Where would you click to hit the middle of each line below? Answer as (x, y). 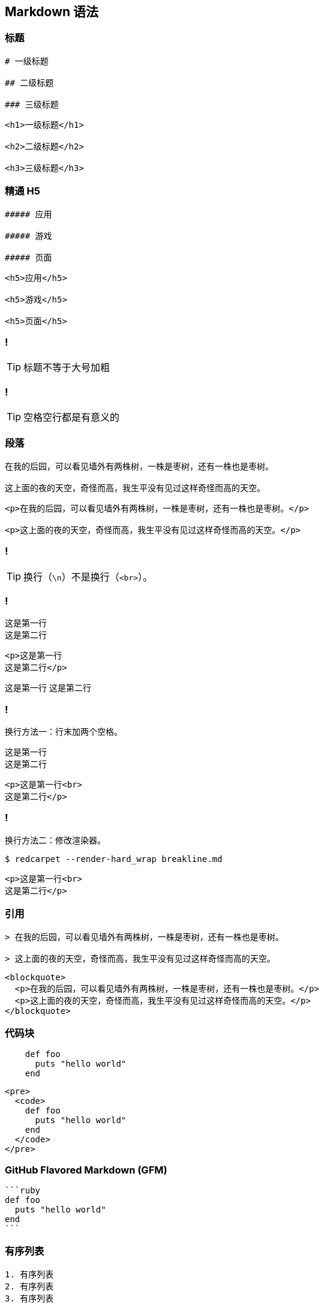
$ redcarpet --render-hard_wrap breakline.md (114, 859)
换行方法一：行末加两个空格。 (64, 732)
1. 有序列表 (29, 1274)
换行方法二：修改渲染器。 (55, 840)
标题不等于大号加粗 (67, 368)
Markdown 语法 (52, 12)
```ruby (23, 1191)
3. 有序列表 (29, 1298)
